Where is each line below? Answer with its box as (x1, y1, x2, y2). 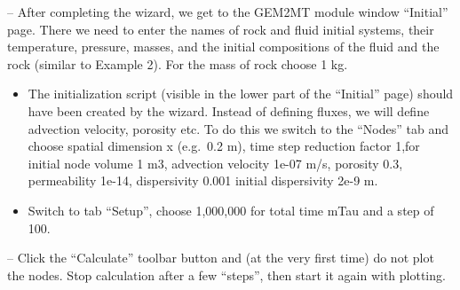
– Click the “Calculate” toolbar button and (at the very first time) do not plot (7, 248, 434, 267)
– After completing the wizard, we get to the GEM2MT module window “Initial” (7, 3, 448, 20)
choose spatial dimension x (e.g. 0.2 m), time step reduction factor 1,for (28, 137, 420, 155)
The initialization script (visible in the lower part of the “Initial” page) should (28, 84, 454, 103)
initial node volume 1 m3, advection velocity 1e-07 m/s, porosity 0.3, (28, 153, 403, 172)
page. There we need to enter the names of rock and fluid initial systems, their (7, 20, 434, 38)
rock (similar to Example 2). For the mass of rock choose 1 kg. (7, 54, 348, 73)
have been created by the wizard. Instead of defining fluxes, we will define (28, 101, 430, 120)
